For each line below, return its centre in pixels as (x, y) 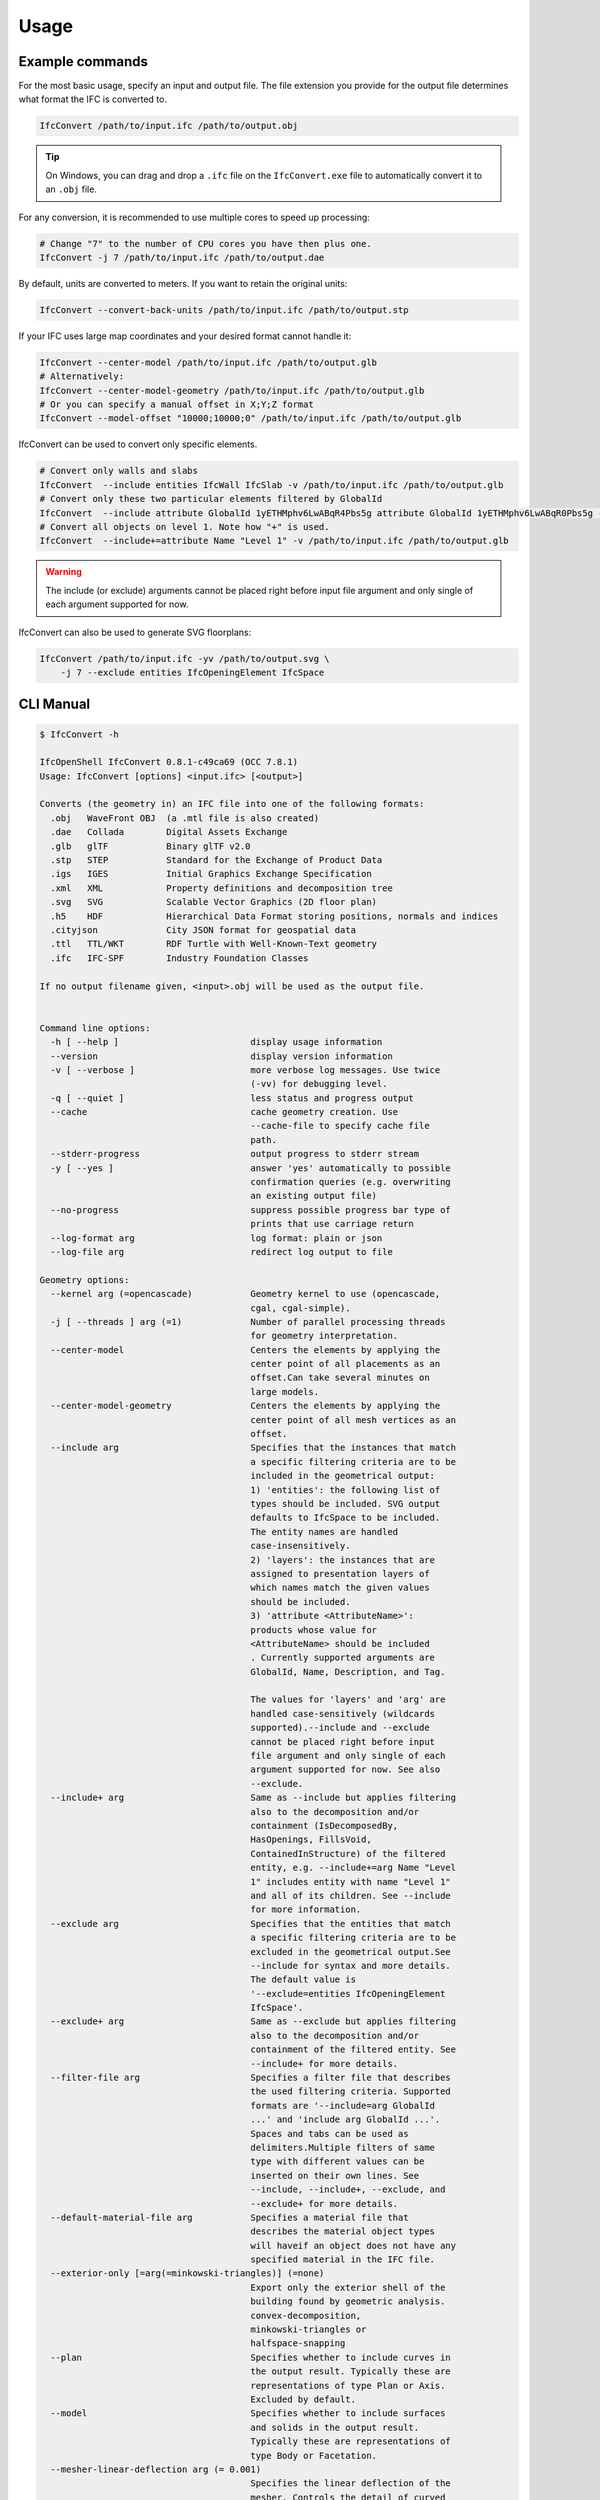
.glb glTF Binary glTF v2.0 (150, 846)
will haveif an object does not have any (353, 2245)
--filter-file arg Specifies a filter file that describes (251, 2078)
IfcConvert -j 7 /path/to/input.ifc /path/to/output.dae (182, 257)
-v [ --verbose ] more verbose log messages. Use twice (245, 1069)
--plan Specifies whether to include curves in (251, 2357)
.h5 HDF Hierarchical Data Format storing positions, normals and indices (274, 916)
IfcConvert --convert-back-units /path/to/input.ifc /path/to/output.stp (224, 309)
